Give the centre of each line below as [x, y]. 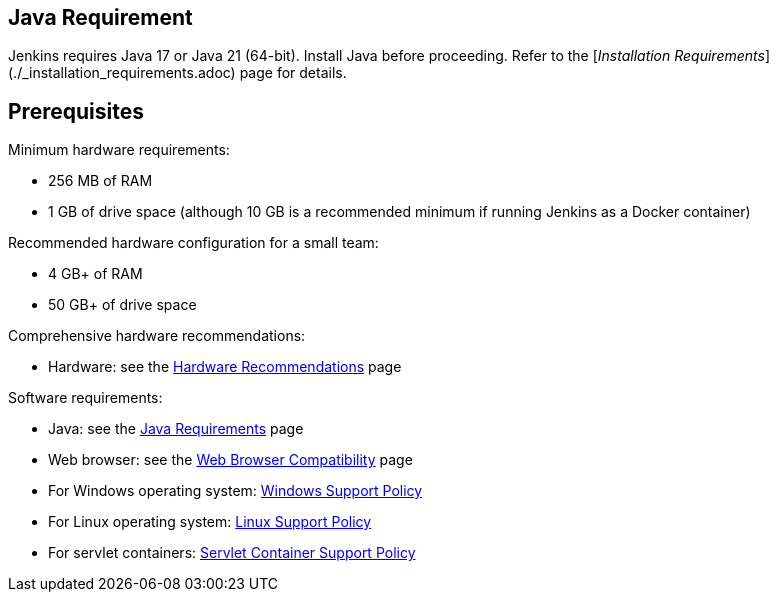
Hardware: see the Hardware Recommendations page [225, 367]
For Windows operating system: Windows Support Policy [235, 491]
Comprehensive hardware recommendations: [157, 336]
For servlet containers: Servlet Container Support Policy [232, 553]
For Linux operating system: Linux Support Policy [210, 522]
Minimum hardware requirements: [119, 150]
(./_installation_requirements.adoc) [122, 73]
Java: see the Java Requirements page [176, 429]
